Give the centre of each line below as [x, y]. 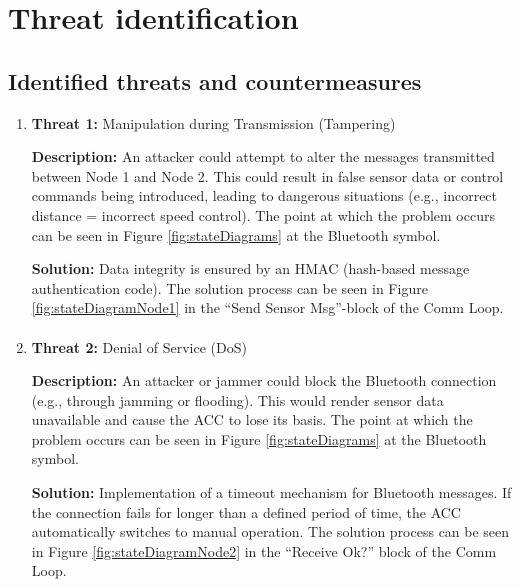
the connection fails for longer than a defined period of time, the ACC [246, 511]
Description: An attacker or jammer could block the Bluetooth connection [264, 380]
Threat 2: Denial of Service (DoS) [139, 346]
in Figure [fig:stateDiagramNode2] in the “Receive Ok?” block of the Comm [264, 550]
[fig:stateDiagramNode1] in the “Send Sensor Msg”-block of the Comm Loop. [267, 307]
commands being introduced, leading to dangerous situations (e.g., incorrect [264, 195]
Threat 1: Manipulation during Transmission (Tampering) [213, 122]
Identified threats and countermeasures [215, 80]
